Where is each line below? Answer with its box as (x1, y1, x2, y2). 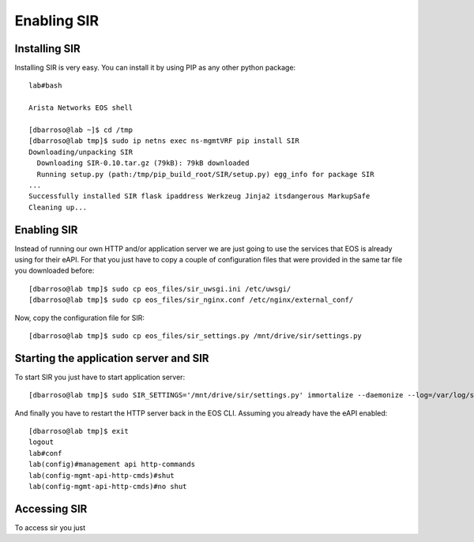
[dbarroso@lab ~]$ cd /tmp (28, 126, 134, 134)
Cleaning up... (28, 202, 88, 212)
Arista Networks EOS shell (28, 104, 134, 112)
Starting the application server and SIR (14, 352, 209, 365)
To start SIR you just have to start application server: (14, 372, 186, 382)
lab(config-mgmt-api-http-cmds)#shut (28, 471, 175, 480)
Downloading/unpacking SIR (28, 147, 134, 156)
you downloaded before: (14, 265, 95, 276)
